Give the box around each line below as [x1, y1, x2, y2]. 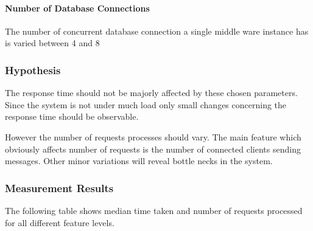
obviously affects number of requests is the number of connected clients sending [5, 142, 301, 155]
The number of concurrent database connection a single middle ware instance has [5, 24, 309, 37]
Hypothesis [5, 62, 61, 77]
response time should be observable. [5, 110, 139, 123]
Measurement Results [5, 180, 114, 195]
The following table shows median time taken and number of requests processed [5, 204, 303, 216]
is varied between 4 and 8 [5, 36, 100, 49]
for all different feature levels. [5, 216, 114, 229]
